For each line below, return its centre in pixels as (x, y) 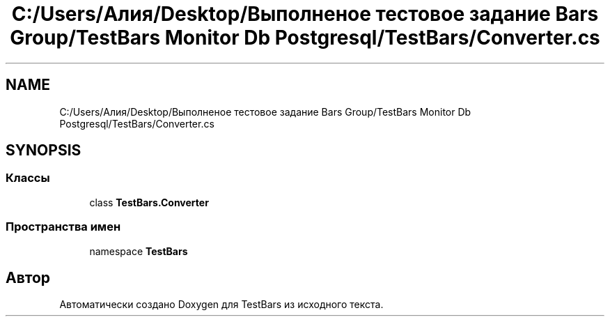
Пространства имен (63, 227)
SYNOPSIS (44, 151)
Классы (28, 178)
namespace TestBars (139, 251)
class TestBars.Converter (149, 202)
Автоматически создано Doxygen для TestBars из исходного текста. (221, 305)
